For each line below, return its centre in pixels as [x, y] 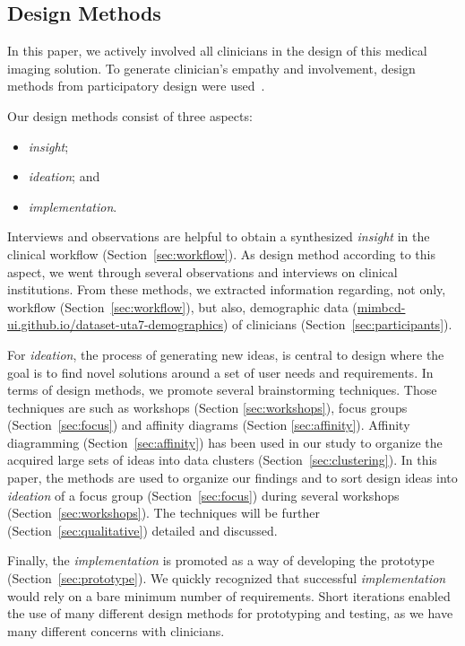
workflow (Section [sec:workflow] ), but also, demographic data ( [182, 306]
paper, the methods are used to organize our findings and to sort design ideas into [232, 478]
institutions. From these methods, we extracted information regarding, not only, [227, 289]
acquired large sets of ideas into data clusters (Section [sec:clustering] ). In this [222, 460]
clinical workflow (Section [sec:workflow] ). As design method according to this [221, 253]
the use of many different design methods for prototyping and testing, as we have [230, 613]
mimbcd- [381, 306]
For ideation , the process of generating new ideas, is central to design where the [226, 354]
